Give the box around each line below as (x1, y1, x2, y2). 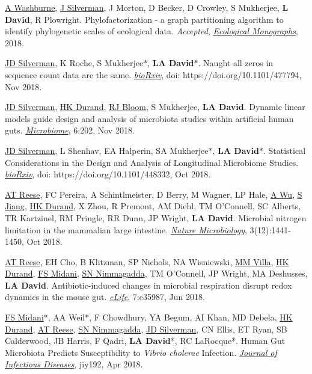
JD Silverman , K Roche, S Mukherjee (5, 57, 144, 69)
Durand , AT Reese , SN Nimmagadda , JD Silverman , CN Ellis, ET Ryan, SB (5, 322, 287, 335)
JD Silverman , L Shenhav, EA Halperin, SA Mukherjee (5, 144, 209, 156)
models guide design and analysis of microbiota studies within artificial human (5, 112, 294, 124)
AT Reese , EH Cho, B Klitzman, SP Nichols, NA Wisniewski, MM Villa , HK (5, 255, 289, 268)
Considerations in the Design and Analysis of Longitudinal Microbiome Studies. (5, 156, 299, 168)
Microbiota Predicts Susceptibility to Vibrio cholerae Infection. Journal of (5, 346, 277, 358)
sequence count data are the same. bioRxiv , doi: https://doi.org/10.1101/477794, (5, 68, 302, 81)
